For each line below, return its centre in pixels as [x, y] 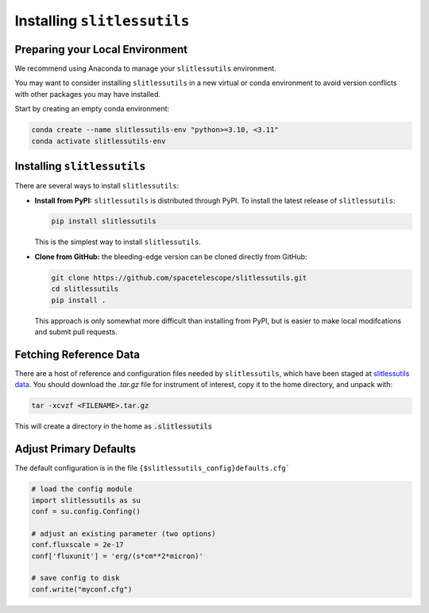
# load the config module [82, 489]
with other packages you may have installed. [88, 94]
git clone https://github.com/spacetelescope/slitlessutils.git [179, 277]
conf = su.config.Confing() [86, 511]
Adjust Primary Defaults [75, 449]
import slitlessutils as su [86, 500]
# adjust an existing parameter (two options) [124, 533]
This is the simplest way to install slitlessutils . [118, 242]
